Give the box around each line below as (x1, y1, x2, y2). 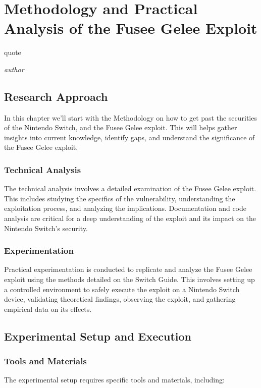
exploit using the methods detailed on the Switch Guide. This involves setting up (4, 274, 255, 285)
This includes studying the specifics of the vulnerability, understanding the (4, 193, 235, 203)
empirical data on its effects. (4, 303, 92, 314)
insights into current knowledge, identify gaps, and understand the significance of (4, 132, 255, 142)
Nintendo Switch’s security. (4, 223, 88, 233)
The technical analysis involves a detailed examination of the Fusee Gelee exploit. (4, 183, 256, 194)
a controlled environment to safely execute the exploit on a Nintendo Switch (4, 284, 240, 294)
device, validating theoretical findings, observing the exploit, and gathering (4, 294, 236, 304)
